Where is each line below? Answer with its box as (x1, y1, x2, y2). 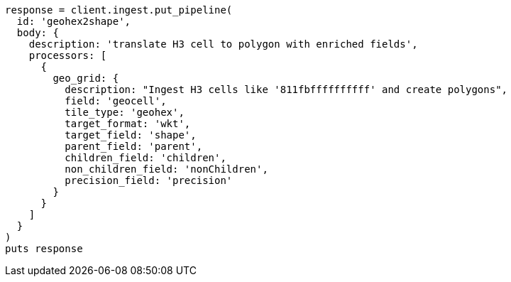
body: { (16, 27, 59, 38)
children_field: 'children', (65, 152, 226, 163)
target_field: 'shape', (65, 129, 197, 141)
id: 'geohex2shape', (16, 16, 131, 27)
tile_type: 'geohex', (65, 107, 185, 118)
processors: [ (28, 50, 107, 61)
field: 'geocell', (65, 95, 167, 107)
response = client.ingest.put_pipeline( (5, 4, 233, 16)
